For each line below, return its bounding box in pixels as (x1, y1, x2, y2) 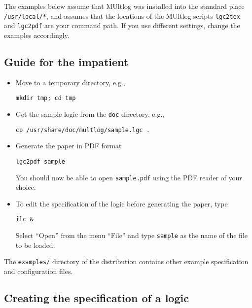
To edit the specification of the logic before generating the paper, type (15, 198, 228, 208)
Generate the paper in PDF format (15, 140, 122, 151)
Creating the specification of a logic (4, 290, 189, 305)
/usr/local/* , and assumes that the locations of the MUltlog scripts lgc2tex (4, 10, 240, 21)
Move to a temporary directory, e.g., (15, 77, 125, 87)
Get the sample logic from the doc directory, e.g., (15, 108, 165, 119)
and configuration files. (4, 266, 73, 276)
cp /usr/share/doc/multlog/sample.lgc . (15, 126, 150, 134)
